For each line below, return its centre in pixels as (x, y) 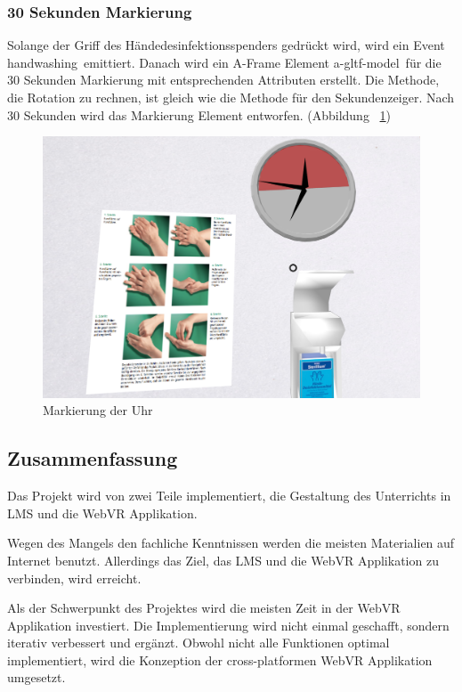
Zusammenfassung (93, 458)
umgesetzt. (36, 677)
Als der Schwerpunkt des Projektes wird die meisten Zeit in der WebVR (204, 608)
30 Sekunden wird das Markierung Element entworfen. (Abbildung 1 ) (199, 114)
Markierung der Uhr (98, 410)
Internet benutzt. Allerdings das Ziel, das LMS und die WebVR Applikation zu (223, 560)
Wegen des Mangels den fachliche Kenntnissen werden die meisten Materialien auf (231, 543)
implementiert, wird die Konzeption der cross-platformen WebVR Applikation (220, 659)
